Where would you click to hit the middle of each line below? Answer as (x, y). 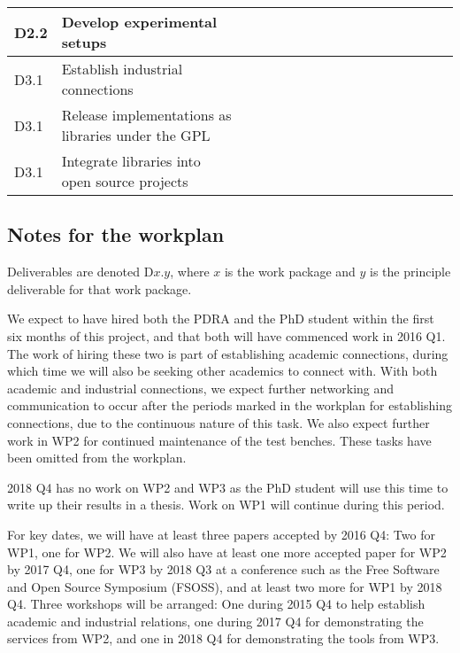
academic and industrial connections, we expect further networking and (201, 388)
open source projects (125, 181)
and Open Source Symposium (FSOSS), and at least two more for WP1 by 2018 (225, 586)
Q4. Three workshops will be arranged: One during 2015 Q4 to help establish (216, 604)
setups (84, 42)
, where (190, 272)
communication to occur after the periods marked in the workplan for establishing (230, 405)
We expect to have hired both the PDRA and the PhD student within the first (221, 319)
